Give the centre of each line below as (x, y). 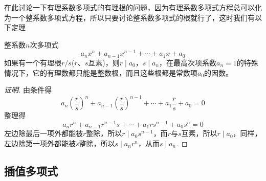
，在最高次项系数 (188, 62)
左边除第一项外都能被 (40, 143)
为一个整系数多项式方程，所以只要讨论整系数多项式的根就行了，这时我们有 (129, 17)
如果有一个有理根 (33, 62)
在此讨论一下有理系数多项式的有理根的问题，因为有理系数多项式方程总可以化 (133, 7)
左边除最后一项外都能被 (43, 133)
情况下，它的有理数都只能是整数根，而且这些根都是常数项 (101, 72)
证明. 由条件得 (28, 90)
